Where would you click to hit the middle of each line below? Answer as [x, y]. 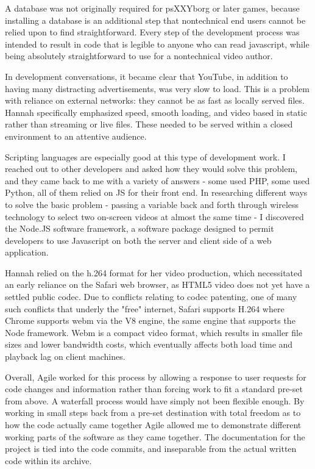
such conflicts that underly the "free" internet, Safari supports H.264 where [145, 308]
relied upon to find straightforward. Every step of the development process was [152, 32]
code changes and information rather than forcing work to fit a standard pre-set [154, 389]
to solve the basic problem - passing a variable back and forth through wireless [152, 204]
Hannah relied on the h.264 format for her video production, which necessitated [154, 272]
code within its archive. [48, 460]
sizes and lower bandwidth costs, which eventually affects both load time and [149, 344]
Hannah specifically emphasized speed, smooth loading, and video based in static [156, 112]
